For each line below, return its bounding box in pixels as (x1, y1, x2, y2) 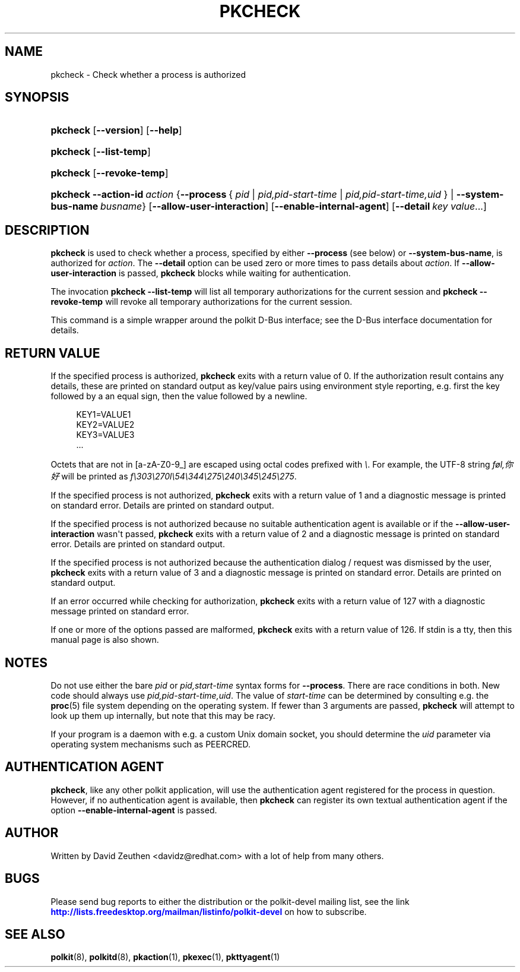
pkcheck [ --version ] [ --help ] (50, 124, 182, 137)
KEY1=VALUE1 (76, 409, 131, 420)
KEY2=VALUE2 (76, 419, 135, 430)
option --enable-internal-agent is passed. (50, 804, 217, 815)
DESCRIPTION (5, 222, 90, 238)
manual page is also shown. (50, 635, 159, 645)
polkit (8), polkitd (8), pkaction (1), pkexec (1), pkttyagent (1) (50, 952, 280, 962)
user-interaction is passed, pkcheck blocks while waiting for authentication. (50, 268, 351, 279)
